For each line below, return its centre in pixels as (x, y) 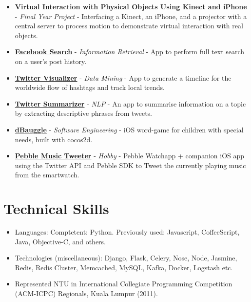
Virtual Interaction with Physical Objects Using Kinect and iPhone (131, 6)
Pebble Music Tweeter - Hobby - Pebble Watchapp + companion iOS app (130, 156)
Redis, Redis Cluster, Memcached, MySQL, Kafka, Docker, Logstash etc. (124, 267)
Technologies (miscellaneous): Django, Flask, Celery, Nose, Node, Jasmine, (126, 258)
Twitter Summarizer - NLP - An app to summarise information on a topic (130, 103)
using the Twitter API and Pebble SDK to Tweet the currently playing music (130, 165)
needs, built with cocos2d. (54, 139)
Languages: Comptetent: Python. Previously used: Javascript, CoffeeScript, (127, 232)
